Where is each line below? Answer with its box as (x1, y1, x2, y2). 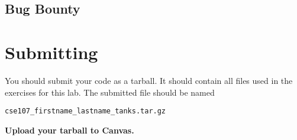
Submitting (5, 40, 98, 64)
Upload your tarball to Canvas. (5, 123, 134, 136)
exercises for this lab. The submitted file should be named (5, 86, 215, 98)
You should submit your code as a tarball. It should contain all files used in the (5, 74, 293, 86)
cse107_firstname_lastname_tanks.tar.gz (5, 107, 166, 116)
